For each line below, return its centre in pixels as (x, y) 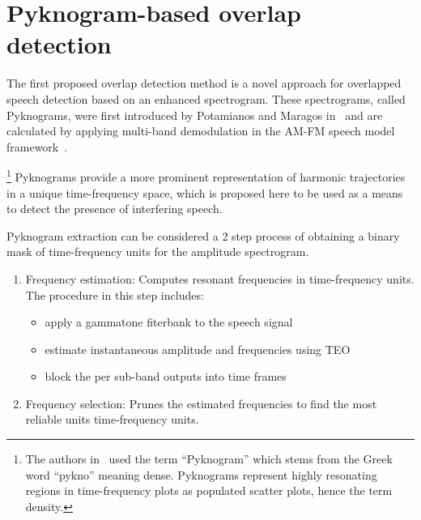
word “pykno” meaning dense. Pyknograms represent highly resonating (201, 474)
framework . (37, 146)
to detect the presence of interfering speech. (115, 209)
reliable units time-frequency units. (112, 419)
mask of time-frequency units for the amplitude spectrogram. (158, 251)
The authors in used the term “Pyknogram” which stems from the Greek (209, 459)
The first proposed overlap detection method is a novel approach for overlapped (204, 83)
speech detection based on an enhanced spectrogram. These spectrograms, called (206, 98)
